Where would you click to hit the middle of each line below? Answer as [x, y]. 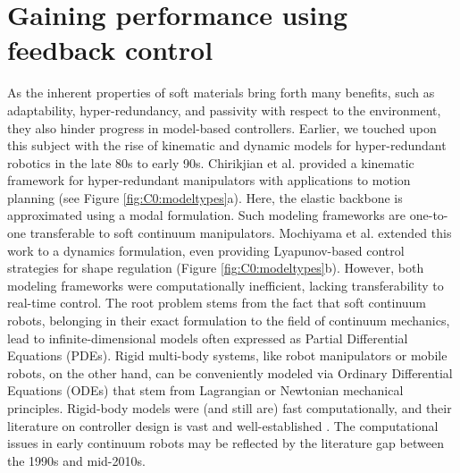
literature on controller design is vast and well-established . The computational [223, 425]
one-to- [429, 215]
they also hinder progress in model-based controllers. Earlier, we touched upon [222, 127]
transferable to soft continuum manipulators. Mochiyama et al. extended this [241, 233]
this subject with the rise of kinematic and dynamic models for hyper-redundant [227, 145]
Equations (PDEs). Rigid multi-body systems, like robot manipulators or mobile [227, 355]
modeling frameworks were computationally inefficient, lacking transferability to [226, 285]
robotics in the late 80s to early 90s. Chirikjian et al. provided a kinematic [211, 162]
